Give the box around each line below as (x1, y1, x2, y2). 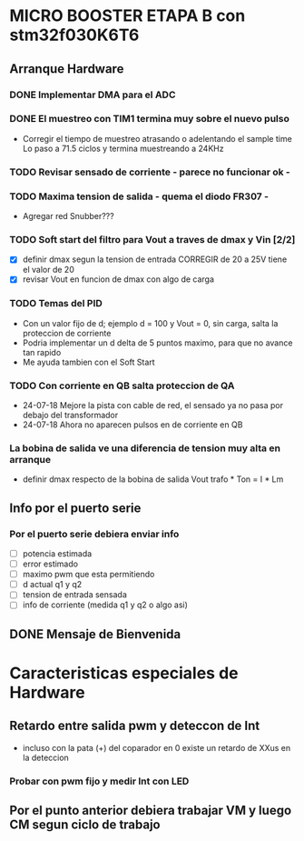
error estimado (22, 558, 79, 569)
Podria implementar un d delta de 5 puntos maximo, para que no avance (22, 337, 293, 348)
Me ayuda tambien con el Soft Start (22, 356, 156, 367)
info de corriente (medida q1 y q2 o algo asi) (22, 599, 189, 610)
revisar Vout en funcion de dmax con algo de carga (22, 274, 215, 285)
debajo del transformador (22, 410, 119, 421)
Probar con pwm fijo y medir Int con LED (9, 775, 190, 787)
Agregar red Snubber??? (22, 211, 115, 222)
